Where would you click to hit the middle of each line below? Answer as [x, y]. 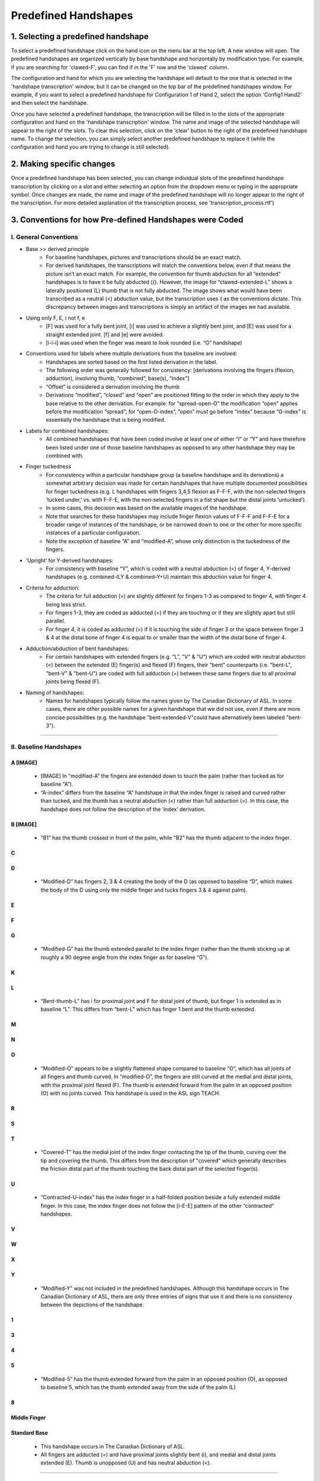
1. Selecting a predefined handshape [80, 36]
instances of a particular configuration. [93, 533]
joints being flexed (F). [73, 682]
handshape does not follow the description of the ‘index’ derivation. [123, 809]
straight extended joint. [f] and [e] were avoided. [105, 334]
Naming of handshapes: [55, 693]
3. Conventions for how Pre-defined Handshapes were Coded [127, 220]
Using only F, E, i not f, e [55, 318]
